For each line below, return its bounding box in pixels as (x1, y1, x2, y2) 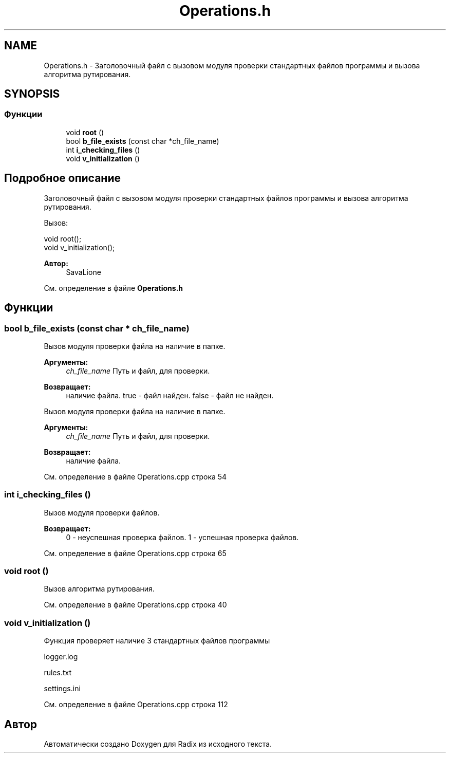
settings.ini (44, 684, 81, 693)
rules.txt (44, 668, 71, 677)
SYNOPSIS (4, 87, 60, 101)
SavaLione (66, 267, 101, 276)
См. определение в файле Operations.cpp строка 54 (44, 472, 227, 481)
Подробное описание (4, 172, 121, 185)
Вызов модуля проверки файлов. (44, 508, 160, 517)
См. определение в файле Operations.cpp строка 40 (44, 600, 227, 610)
